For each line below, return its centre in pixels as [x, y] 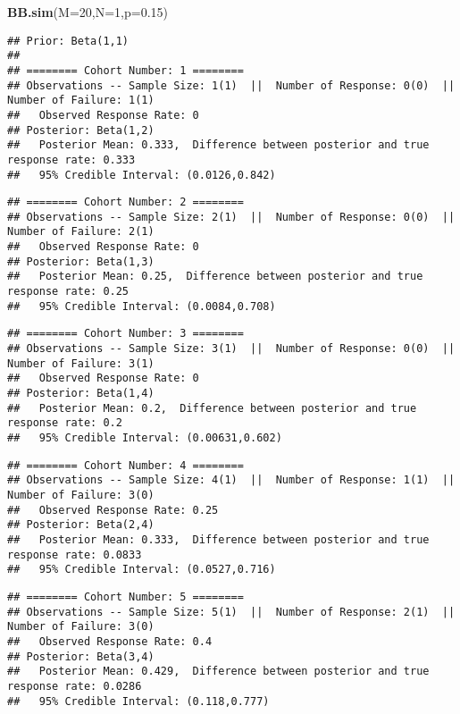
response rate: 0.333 [71, 160]
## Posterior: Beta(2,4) [81, 525]
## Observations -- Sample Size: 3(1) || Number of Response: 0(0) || [231, 349]
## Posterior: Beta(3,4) [81, 656]
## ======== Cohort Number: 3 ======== [125, 334]
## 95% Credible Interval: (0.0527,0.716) [142, 570]
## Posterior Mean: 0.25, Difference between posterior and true [215, 277]
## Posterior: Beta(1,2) [81, 130]
